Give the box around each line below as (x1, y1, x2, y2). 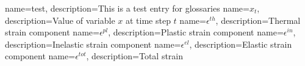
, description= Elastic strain (189, 37, 292, 50)
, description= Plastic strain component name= (108, 26, 284, 38)
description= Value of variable (5, 13, 115, 26)
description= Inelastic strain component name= (5, 37, 181, 50)
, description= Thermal (215, 13, 301, 26)
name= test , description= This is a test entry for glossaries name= (5, 2, 249, 14)
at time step (125, 13, 171, 26)
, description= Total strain (86, 50, 184, 62)
